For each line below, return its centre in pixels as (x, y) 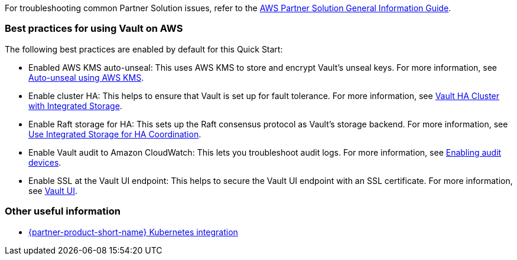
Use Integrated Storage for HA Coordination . (115, 134)
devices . (45, 162)
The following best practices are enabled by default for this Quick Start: (144, 49)
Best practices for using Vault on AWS (94, 29)
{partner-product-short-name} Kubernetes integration (133, 232)
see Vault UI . (53, 190)
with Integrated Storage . (75, 106)
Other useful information (63, 211)
